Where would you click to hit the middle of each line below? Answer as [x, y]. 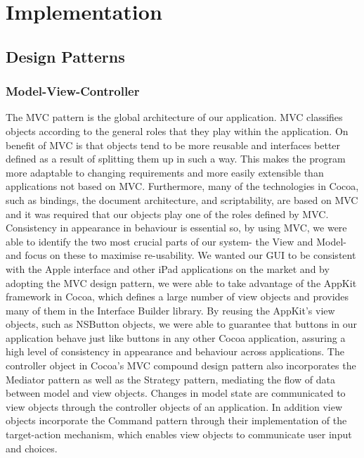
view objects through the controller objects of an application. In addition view [174, 406]
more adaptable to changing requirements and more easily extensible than [165, 172]
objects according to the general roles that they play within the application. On [177, 131]
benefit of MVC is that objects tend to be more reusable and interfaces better [173, 145]
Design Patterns [65, 56]
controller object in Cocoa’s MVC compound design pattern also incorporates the [181, 365]
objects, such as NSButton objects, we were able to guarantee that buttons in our [182, 324]
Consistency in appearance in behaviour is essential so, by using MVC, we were [176, 228]
